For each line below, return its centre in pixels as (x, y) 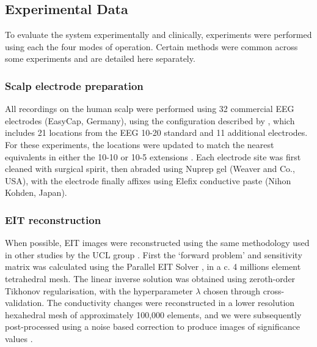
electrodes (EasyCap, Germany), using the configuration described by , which (150, 120)
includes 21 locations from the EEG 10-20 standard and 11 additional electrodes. (156, 132)
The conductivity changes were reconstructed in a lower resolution (171, 303)
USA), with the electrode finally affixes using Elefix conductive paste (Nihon (148, 180)
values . (19, 338)
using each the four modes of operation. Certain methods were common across (151, 46)
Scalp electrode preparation (74, 85)
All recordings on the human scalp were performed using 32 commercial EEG (150, 109)
